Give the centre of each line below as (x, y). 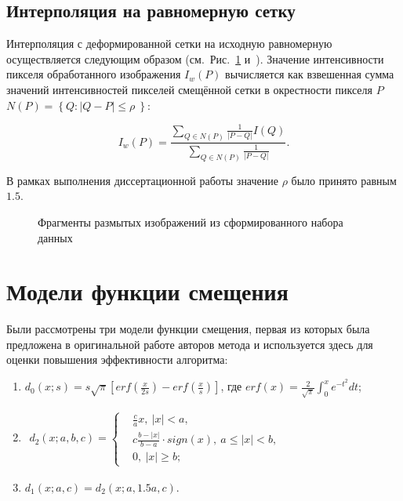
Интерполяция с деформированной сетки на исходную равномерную (169, 44)
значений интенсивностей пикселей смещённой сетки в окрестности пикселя (189, 89)
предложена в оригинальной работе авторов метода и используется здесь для (190, 344)
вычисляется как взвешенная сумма (310, 74)
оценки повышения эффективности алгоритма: (117, 359)
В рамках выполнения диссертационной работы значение (142, 180)
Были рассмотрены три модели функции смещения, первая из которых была (188, 329)
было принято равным (344, 180)
